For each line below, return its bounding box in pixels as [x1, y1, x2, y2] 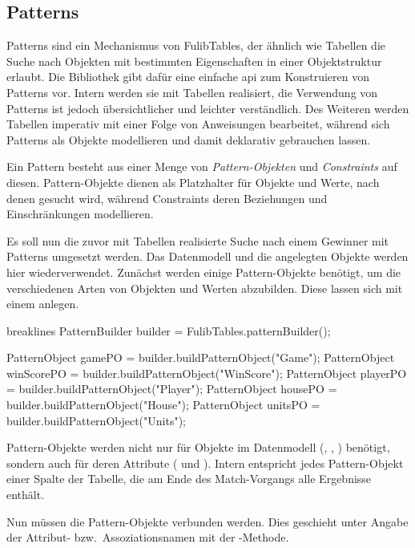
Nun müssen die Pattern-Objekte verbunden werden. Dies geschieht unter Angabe [6, 513, 409, 530]
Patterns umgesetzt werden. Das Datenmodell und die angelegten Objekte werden [6, 248, 409, 265]
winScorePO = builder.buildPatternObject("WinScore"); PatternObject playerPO [6, 364, 407, 381]
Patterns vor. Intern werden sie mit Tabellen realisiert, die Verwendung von [6, 83, 378, 100]
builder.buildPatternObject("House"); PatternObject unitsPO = [6, 396, 320, 413]
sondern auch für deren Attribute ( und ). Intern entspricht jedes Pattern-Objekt [6, 454, 404, 471]
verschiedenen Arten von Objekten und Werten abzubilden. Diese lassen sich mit [6, 279, 403, 296]
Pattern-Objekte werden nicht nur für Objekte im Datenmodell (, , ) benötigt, [6, 439, 390, 456]
